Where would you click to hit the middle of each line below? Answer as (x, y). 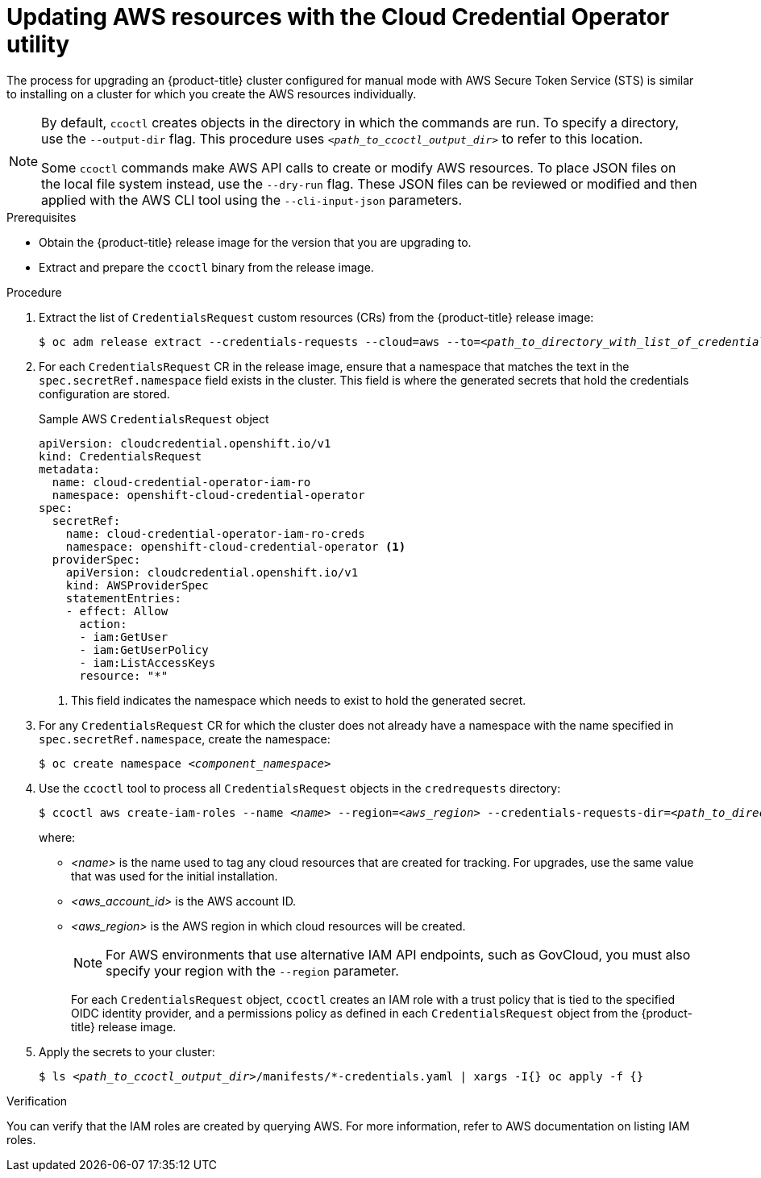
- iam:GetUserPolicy (144, 649)
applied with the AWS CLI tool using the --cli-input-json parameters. (252, 200)
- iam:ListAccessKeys (148, 662)
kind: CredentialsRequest (121, 456)
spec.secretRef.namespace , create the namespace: (185, 739)
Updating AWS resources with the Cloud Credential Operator (338, 17)
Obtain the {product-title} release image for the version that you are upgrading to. (255, 242)
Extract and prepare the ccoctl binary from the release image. (206, 267)
